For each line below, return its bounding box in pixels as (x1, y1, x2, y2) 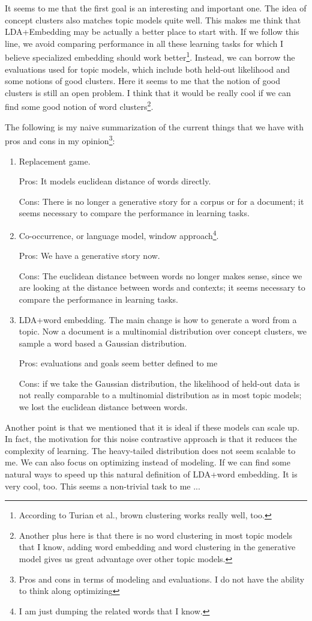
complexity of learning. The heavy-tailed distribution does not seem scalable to (5, 444, 296, 456)
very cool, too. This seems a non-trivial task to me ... (5, 479, 200, 492)
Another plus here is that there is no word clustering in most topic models (19, 529, 293, 541)
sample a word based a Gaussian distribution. (19, 336, 187, 349)
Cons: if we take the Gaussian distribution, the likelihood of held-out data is (19, 377, 300, 389)
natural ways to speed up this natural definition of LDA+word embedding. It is (5, 468, 298, 480)
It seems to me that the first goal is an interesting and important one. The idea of (5, 2, 307, 14)
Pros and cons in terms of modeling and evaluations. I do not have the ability (19, 572, 305, 585)
